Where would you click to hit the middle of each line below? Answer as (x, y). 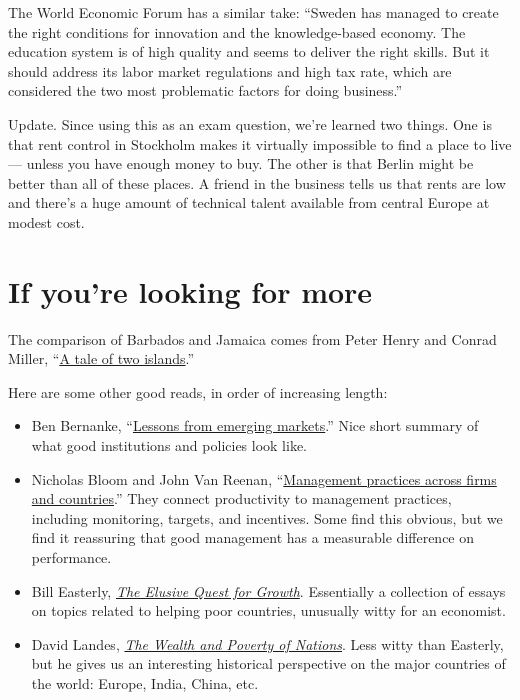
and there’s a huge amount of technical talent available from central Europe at (249, 202)
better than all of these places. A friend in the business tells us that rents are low (257, 182)
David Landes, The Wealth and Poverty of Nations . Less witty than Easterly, (267, 643)
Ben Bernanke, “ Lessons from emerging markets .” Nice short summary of (255, 425)
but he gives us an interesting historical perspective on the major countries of (268, 663)
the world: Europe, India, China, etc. (145, 682)
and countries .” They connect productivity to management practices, (241, 498)
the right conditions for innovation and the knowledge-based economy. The (237, 31)
